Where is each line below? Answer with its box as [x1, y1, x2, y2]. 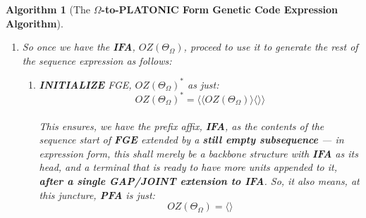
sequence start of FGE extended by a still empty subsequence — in [39, 132, 344, 147]
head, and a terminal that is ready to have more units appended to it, [39, 160, 338, 174]
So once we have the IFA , [22, 39, 135, 54]
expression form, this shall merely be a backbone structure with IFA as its [39, 146, 358, 160]
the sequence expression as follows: [22, 53, 172, 68]
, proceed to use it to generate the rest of [183, 39, 358, 54]
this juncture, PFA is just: [39, 187, 155, 202]
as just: [188, 77, 219, 91]
